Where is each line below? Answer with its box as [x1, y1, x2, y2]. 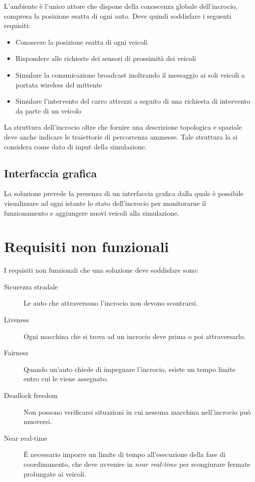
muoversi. [24, 416, 52, 426]
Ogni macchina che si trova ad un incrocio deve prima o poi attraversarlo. [24, 331, 246, 341]
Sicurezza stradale [4, 281, 58, 291]
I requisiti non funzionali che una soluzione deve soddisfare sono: [4, 265, 198, 275]
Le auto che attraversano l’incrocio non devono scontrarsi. [24, 298, 198, 308]
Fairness [4, 347, 28, 358]
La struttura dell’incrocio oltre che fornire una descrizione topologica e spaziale [4, 122, 242, 132]
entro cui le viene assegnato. [24, 373, 109, 384]
